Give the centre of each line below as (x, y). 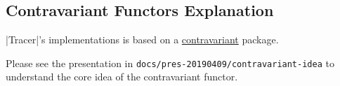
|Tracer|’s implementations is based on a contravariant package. (142, 40)
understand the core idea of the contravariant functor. (122, 77)
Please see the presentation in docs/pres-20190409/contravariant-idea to (170, 63)
